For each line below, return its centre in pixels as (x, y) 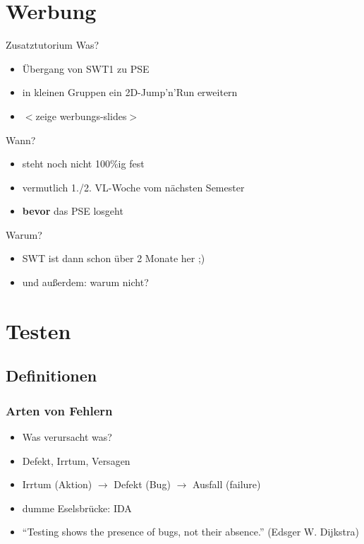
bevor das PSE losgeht (73, 211)
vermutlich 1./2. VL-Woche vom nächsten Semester (133, 187)
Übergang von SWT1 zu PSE (86, 68)
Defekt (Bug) (142, 484)
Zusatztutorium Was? (53, 45)
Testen (38, 330)
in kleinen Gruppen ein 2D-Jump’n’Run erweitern (130, 92)
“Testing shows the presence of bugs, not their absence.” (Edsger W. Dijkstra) (190, 532)
